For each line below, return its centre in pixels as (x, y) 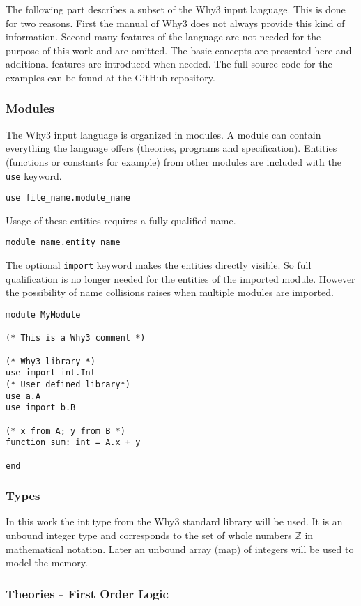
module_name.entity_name (63, 243)
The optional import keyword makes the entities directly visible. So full (159, 265)
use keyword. (34, 175)
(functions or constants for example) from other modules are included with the (174, 161)
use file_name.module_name (68, 198)
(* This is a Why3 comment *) (76, 338)
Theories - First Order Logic (87, 593)
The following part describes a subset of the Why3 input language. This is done (176, 9)
